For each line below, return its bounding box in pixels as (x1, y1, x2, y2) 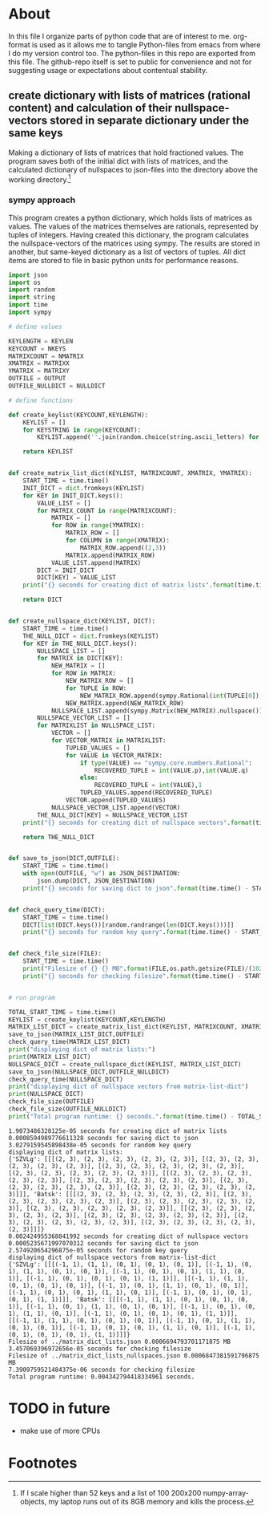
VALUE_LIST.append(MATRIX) (50, 558, 142, 566)
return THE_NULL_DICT (22, 833, 94, 841)
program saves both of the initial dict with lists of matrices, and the (8, 156, 228, 165)
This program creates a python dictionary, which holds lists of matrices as (8, 213, 252, 222)
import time (8, 301, 48, 309)
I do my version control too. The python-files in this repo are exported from (8, 48, 256, 58)
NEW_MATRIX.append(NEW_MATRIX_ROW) (65, 699, 184, 707)
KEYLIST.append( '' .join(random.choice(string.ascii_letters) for (37, 433, 260, 441)
